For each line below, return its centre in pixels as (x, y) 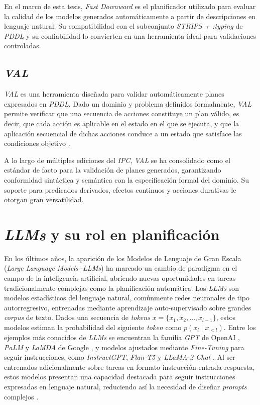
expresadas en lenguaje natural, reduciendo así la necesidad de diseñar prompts (125, 386)
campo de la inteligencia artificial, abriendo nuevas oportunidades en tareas (120, 278)
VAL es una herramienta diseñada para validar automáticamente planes (114, 94)
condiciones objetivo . (37, 143)
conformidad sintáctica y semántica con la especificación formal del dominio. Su (126, 179)
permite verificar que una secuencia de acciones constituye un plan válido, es (122, 113)
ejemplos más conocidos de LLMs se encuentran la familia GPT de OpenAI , (122, 337)
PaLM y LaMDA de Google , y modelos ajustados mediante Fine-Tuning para (124, 347)
